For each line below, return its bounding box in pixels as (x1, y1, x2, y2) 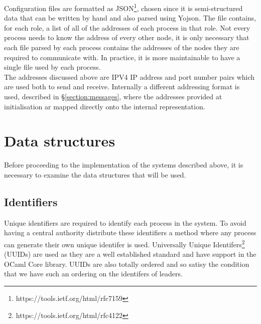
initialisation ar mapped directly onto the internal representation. (4, 101, 205, 111)
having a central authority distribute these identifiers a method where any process (4, 227, 256, 238)
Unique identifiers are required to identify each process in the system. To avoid (4, 217, 246, 228)
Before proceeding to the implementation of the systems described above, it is (4, 159, 243, 170)
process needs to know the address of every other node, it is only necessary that (4, 32, 249, 43)
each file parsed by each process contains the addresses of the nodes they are (4, 42, 239, 53)
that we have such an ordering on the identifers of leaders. (4, 268, 183, 279)
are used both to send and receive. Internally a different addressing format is (4, 81, 240, 92)
